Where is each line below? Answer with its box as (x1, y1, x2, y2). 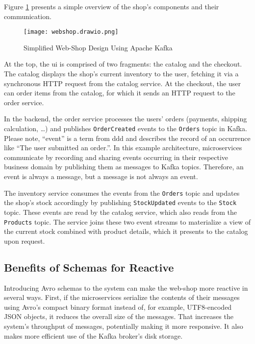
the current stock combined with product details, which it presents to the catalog (4, 226, 248, 236)
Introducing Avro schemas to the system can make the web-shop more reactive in (4, 282, 248, 293)
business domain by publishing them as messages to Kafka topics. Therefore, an (4, 161, 244, 172)
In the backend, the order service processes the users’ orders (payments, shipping (4, 114, 247, 124)
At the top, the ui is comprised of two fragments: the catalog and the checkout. (4, 59, 242, 69)
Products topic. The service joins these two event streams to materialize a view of (4, 216, 251, 227)
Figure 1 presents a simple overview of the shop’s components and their (4, 1, 219, 11)
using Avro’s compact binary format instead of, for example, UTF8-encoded (4, 301, 232, 312)
